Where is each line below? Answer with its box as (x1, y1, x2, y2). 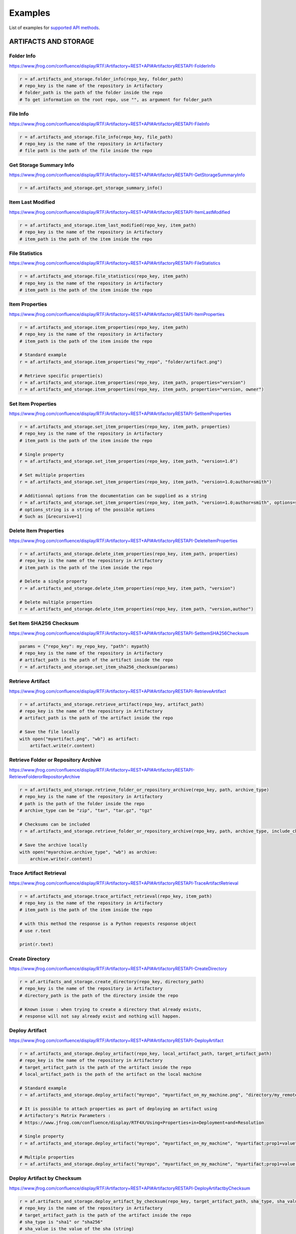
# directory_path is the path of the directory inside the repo (19, 993, 179, 998)
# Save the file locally (19, 729, 80, 735)
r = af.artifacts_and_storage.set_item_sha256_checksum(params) (19, 664, 179, 670)
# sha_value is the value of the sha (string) (19, 1226, 134, 1232)
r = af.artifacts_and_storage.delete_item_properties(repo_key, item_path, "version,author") (19, 606, 254, 612)
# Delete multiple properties (19, 599, 93, 605)
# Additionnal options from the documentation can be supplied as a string (19, 493, 207, 499)
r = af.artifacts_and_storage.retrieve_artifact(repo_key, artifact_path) (19, 701, 205, 707)
